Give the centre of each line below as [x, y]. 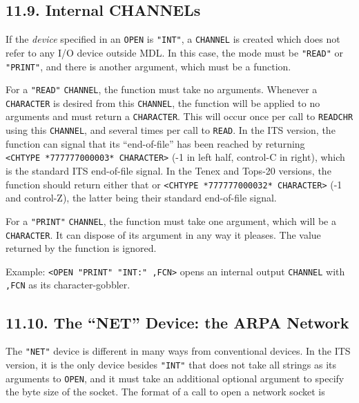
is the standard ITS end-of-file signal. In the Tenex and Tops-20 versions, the [168, 171]
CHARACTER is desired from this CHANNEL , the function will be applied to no [163, 102]
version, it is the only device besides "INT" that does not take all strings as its [171, 364]
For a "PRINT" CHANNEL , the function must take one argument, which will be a [171, 220]
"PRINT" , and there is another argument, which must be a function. [148, 66]
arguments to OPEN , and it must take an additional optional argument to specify [175, 378]
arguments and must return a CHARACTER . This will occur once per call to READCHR [179, 116]
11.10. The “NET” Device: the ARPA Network [177, 322]
